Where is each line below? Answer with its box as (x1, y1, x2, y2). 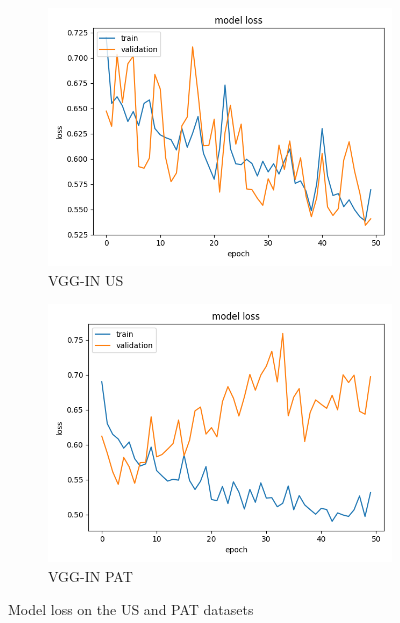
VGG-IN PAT (48, 565, 133, 586)
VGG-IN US (48, 269, 124, 290)
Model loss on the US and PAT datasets (8, 599, 254, 620)
